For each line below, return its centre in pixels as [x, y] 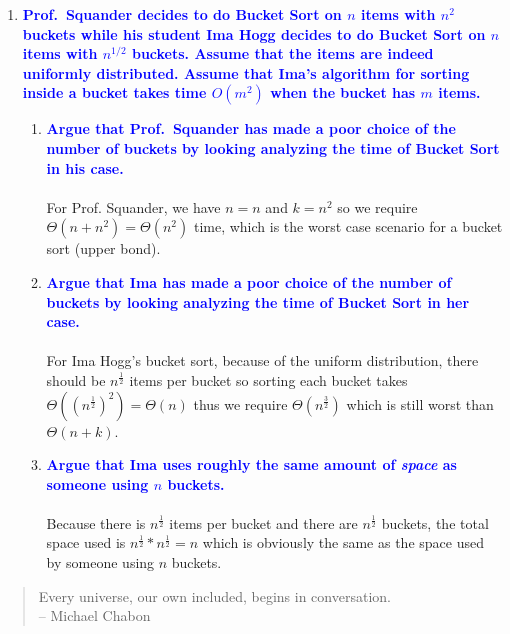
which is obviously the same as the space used [343, 542]
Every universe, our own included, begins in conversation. [214, 595]
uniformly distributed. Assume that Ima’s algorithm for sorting [246, 72]
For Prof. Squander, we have [133, 206]
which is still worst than [420, 403]
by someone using [100, 562]
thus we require [240, 403]
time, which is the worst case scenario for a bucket [348, 226]
